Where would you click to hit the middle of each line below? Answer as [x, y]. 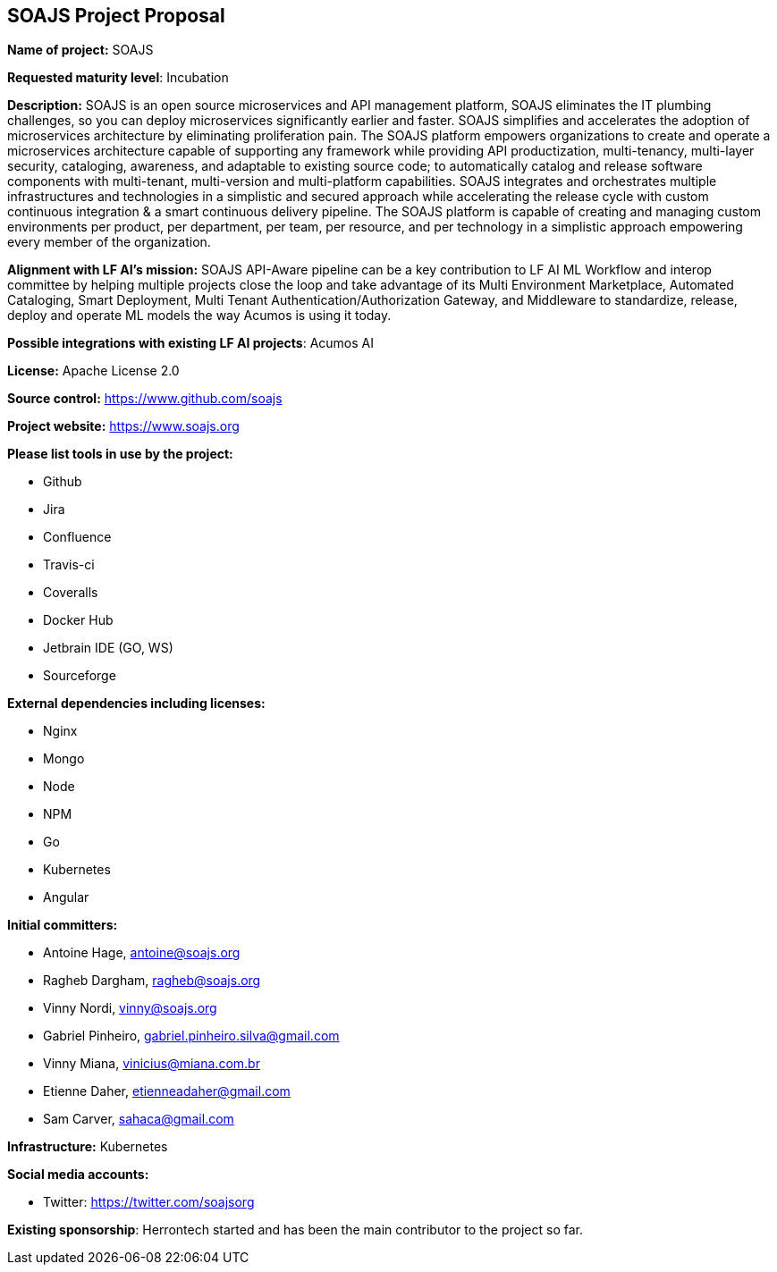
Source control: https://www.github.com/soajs [145, 399]
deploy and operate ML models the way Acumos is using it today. [199, 316]
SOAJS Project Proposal [116, 16]
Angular [66, 897]
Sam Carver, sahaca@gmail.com [139, 1119]
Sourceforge [80, 676]
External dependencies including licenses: [136, 703]
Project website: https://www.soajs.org [123, 426]
